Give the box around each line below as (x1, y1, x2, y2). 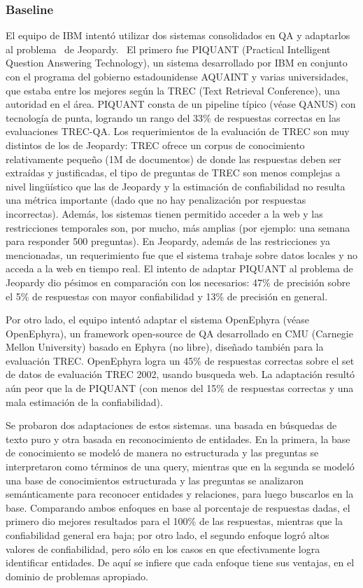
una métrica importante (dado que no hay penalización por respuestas (6, 192, 306, 207)
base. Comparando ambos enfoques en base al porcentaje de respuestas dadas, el (6, 500, 350, 514)
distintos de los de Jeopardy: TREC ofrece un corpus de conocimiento (6, 137, 305, 152)
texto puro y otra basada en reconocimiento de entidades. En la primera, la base (6, 431, 350, 446)
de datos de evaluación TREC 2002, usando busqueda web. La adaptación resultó (6, 367, 355, 381)
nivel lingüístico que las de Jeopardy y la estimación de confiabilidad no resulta (6, 178, 346, 193)
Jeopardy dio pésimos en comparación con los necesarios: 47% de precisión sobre (6, 274, 350, 289)
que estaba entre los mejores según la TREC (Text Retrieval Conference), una (6, 83, 341, 97)
